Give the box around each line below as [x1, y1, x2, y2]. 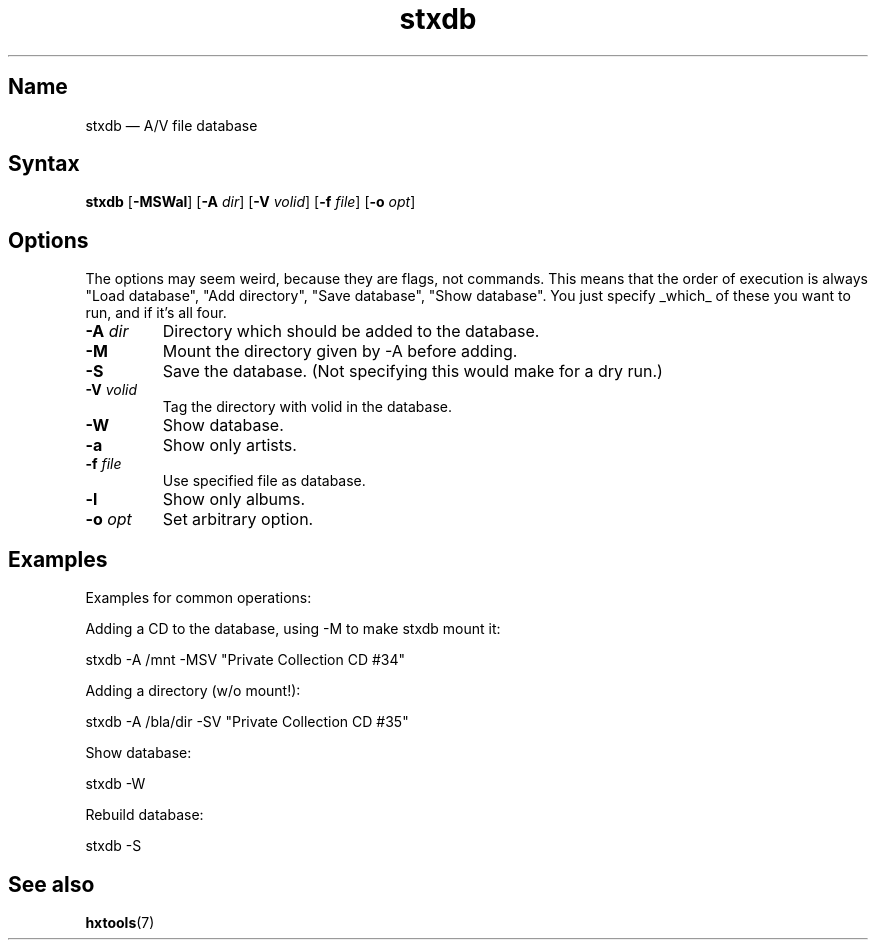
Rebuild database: [85, 806, 204, 824]
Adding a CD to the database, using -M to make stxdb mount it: [85, 620, 501, 638]
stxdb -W [85, 775, 146, 793]
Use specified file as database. [162, 472, 366, 490]
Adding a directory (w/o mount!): [85, 682, 301, 700]
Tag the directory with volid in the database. [162, 398, 453, 416]
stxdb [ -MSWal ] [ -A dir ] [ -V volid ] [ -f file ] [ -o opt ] [85, 193, 416, 211]
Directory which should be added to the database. [162, 321, 540, 342]
